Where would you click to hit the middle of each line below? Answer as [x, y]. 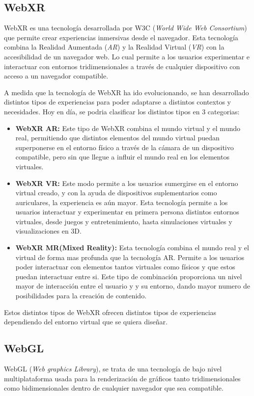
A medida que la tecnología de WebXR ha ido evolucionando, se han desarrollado [127, 92]
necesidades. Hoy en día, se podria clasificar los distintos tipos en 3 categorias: [122, 111]
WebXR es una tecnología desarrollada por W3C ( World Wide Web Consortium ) [126, 28]
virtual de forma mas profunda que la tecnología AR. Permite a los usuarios [130, 257]
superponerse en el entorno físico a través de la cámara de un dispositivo [125, 147]
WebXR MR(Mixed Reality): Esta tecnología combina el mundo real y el [132, 248]
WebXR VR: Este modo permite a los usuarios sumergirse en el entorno [127, 183]
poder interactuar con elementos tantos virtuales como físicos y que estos [125, 267]
